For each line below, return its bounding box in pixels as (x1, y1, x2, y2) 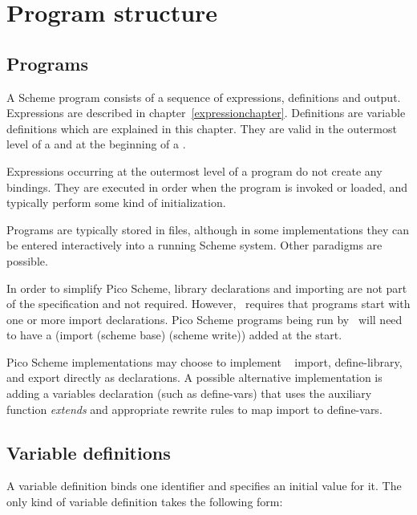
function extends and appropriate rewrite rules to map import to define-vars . (6, 400, 383, 417)
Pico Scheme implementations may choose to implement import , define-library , (6, 353, 403, 370)
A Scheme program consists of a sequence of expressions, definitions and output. (6, 88, 401, 105)
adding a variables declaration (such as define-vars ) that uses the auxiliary (6, 385, 372, 402)
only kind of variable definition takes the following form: (6, 493, 283, 510)
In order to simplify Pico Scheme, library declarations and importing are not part (6, 279, 407, 296)
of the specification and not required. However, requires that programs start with (6, 295, 411, 312)
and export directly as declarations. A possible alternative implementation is (6, 369, 383, 386)
